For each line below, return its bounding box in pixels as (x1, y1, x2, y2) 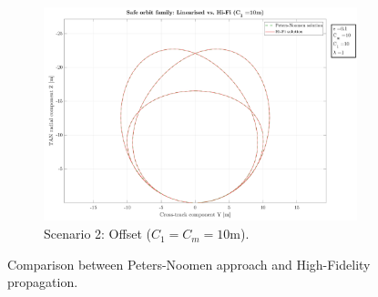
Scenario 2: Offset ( (44, 224, 151, 243)
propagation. (7, 272, 78, 292)
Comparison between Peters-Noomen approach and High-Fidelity (7, 254, 371, 273)
